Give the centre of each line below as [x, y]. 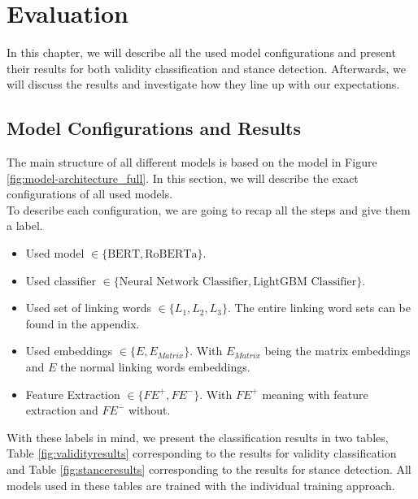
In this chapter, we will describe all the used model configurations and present [201, 52]
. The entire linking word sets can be [319, 308]
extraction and [62, 410]
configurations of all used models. [90, 194]
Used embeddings [69, 351]
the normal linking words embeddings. [155, 367]
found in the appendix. [83, 323]
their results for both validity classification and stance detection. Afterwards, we [207, 68]
